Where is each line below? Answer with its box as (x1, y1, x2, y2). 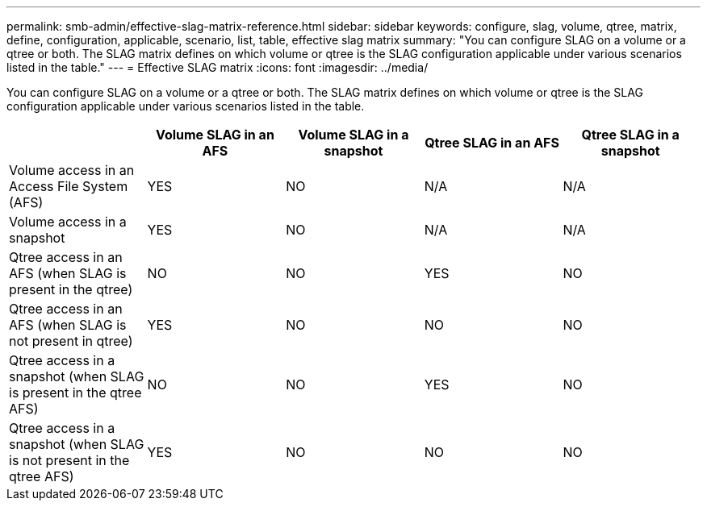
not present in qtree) (9, 333, 133, 349)
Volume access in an (9, 162, 135, 178)
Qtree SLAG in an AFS (425, 135, 559, 151)
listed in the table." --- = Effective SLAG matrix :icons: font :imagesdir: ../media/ (6, 60, 429, 74)
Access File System (9, 178, 128, 194)
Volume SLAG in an (155, 127, 274, 143)
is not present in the (9, 452, 130, 468)
